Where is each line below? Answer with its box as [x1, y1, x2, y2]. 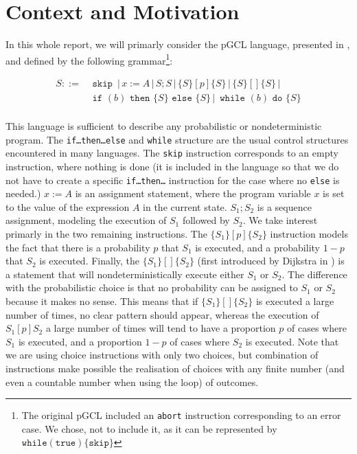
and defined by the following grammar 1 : [5, 51, 173, 67]
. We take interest [242, 213, 318, 227]
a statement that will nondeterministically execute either [5, 266, 244, 281]
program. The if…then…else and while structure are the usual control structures [5, 132, 349, 146]
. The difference [281, 266, 347, 281]
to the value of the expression [5, 199, 130, 214]
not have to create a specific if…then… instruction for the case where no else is [5, 172, 340, 187]
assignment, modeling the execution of [5, 213, 167, 227]
